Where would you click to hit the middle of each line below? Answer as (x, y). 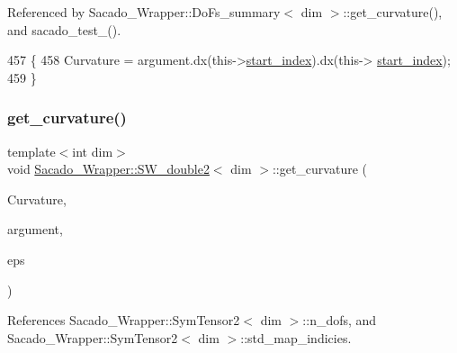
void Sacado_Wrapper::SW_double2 (108, 169)
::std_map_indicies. (296, 337)
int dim (93, 151)
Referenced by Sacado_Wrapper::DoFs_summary (144, 12)
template (31, 151)
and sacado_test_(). (64, 29)
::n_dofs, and (340, 320)
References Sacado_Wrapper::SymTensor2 (124, 320)
